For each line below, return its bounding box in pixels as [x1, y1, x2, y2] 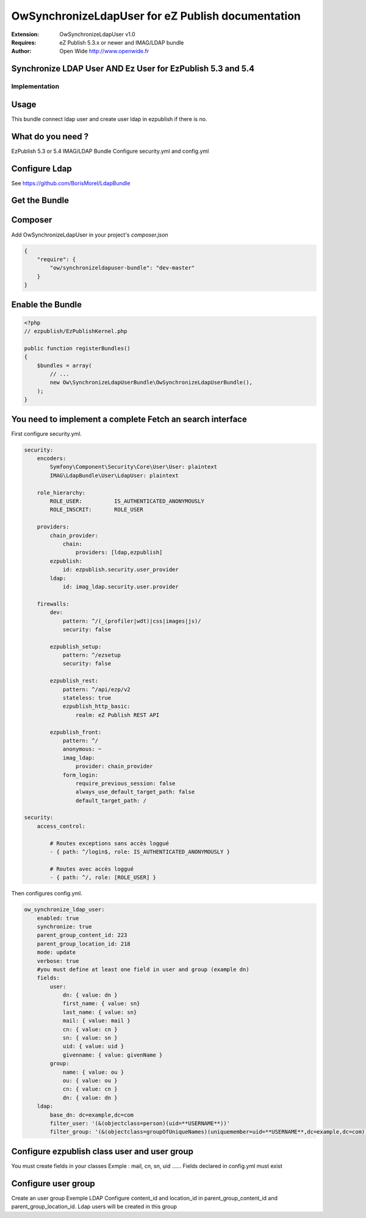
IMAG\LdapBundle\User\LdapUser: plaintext [49, 472, 179, 479]
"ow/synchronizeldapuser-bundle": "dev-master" [49, 265, 195, 271]
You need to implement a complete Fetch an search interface [11, 414, 247, 424]
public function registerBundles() [24, 345, 131, 351]
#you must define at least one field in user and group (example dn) [37, 966, 249, 973]
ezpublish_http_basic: [62, 703, 131, 710]
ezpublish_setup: [49, 643, 102, 650]
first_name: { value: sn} [62, 1000, 140, 1007]
